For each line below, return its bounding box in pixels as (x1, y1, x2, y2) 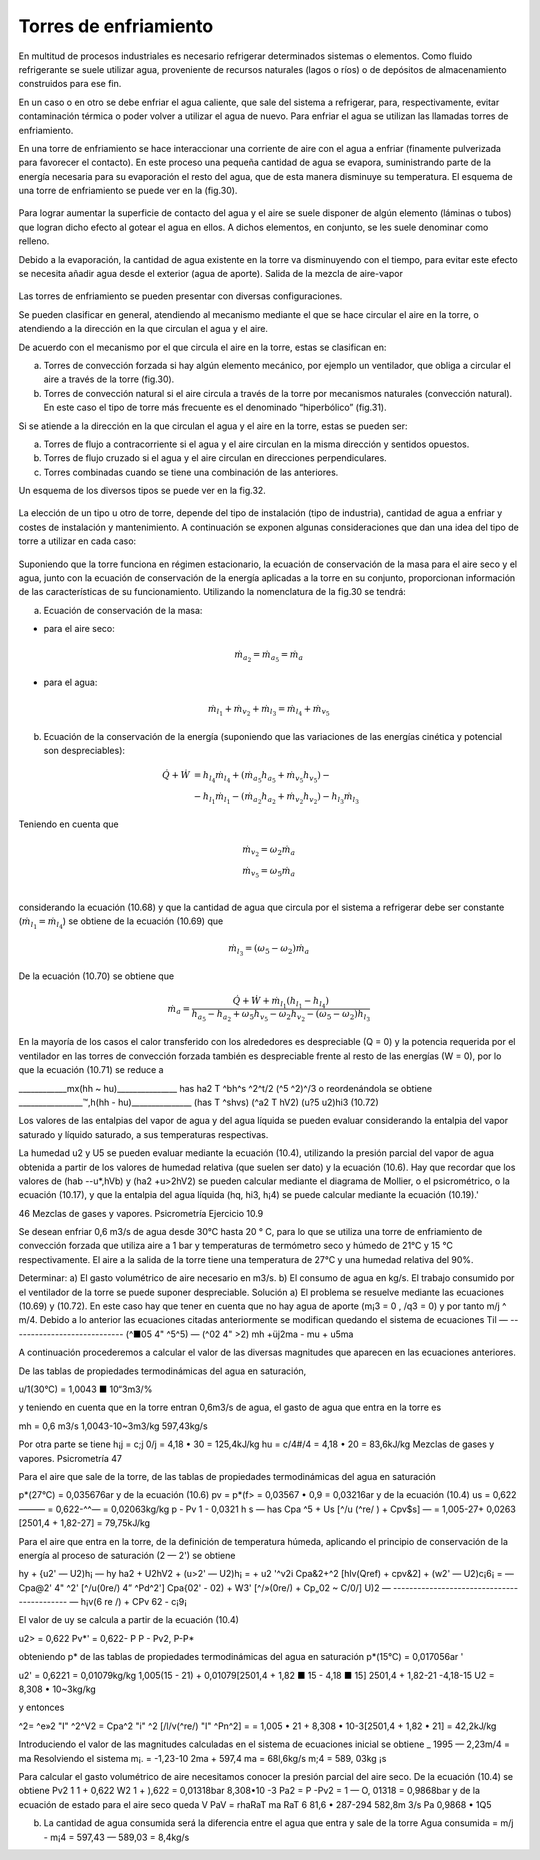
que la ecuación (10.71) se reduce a (18, 1064, 164, 1076)
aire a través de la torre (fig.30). (43, 373, 175, 385)
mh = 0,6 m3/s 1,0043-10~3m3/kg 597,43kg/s (18, 1420, 209, 1432)
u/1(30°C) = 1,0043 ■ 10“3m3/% (18, 1383, 153, 1395)
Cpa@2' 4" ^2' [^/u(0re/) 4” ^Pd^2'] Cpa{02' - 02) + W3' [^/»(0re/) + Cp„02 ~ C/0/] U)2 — (18, 1581, 392, 1594)
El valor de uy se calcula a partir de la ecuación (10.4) (18, 1614, 240, 1626)
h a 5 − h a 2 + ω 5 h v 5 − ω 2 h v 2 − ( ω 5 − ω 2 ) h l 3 (191, 1008, 370, 1024)
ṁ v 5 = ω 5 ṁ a (241, 865, 296, 880)
